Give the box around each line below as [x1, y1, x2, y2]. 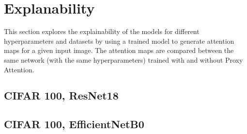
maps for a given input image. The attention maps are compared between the [4, 45, 234, 55]
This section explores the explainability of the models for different [4, 26, 200, 36]
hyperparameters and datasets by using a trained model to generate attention [4, 35, 234, 46]
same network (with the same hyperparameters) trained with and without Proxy [4, 54, 243, 65]
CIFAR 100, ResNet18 [4, 88, 119, 103]
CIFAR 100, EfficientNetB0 [4, 117, 144, 132]
